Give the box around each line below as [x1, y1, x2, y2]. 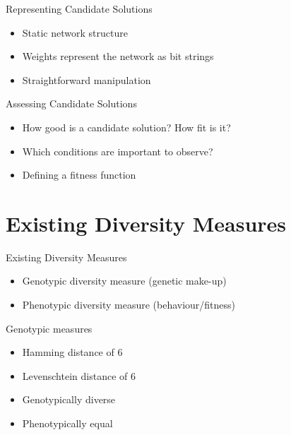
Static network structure [22, 25, 128, 40]
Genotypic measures [6, 321, 93, 335]
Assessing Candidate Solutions [6, 96, 137, 111]
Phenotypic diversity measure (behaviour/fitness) [22, 297, 236, 312]
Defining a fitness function [22, 167, 136, 182]
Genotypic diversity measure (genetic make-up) [22, 273, 227, 288]
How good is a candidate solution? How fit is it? [22, 119, 231, 134]
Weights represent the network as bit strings [22, 49, 214, 64]
